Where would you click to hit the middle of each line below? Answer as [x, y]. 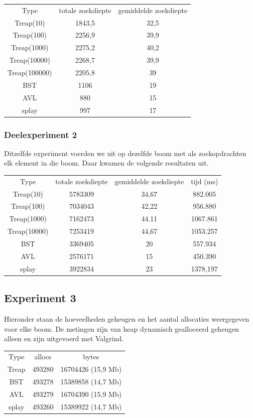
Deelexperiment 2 [41, 134]
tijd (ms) [205, 181]
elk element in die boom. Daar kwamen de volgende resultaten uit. [106, 163]
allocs [43, 357]
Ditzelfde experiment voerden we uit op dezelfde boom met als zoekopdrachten [125, 153]
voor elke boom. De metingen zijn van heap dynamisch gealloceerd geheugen [122, 328]
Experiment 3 [40, 298]
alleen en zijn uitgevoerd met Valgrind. [64, 338]
